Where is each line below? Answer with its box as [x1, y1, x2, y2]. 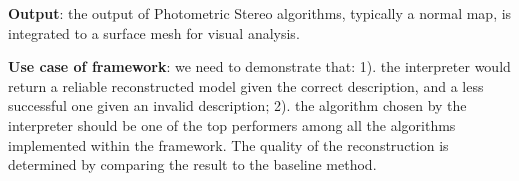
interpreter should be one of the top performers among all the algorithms [8, 114, 456, 135]
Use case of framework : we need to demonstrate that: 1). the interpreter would [8, 56, 511, 77]
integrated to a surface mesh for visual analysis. [8, 22, 300, 43]
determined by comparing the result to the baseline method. [8, 154, 377, 175]
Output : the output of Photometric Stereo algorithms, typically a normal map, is [8, 3, 512, 23]
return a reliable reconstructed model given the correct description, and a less [8, 75, 484, 96]
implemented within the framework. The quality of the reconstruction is [8, 134, 449, 155]
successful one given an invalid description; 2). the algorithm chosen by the [8, 95, 467, 116]
